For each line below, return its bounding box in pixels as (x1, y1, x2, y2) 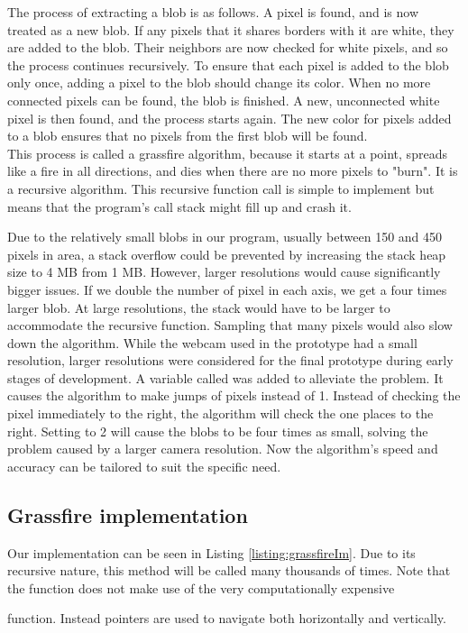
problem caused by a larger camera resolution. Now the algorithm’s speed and (7, 439, 438, 458)
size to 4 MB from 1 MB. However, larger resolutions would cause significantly (7, 262, 441, 281)
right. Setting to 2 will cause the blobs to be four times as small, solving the (7, 421, 428, 440)
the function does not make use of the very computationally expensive (7, 578, 395, 597)
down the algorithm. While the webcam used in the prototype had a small (7, 333, 418, 352)
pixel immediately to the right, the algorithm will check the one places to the (7, 404, 434, 423)
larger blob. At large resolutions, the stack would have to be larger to (7, 298, 390, 316)
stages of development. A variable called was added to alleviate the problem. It (7, 368, 444, 387)
